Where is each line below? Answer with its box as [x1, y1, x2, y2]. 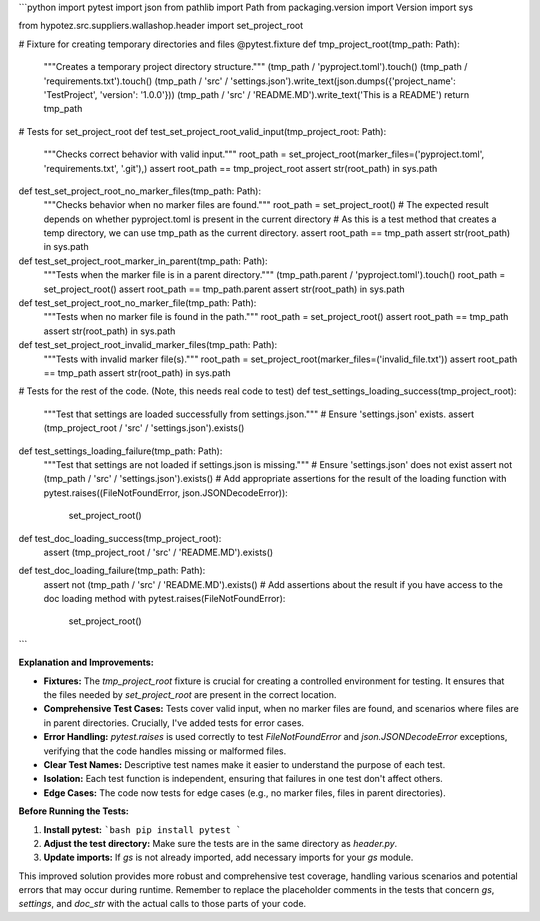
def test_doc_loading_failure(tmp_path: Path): [18, 565, 206, 577]
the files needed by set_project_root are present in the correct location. [43, 689, 337, 701]
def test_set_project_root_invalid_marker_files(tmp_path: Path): [18, 339, 278, 351]
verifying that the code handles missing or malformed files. [43, 745, 287, 757]
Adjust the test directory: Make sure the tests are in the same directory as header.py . [43, 837, 398, 849]
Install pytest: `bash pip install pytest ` [43, 823, 242, 835]
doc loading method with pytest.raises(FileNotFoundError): [43, 593, 286, 605]
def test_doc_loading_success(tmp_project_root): [18, 532, 222, 544]
